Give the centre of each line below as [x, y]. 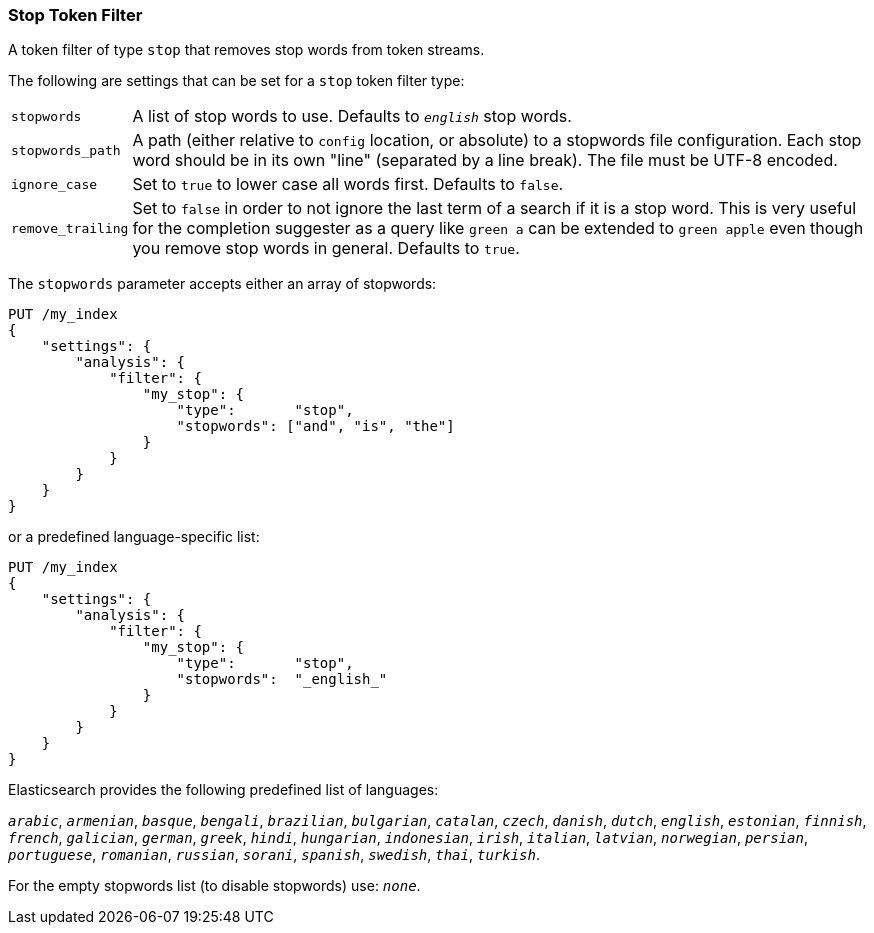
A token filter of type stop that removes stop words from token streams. [246, 50]
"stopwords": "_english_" [282, 679]
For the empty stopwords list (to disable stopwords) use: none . [214, 886]
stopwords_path [66, 150]
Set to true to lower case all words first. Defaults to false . [348, 184]
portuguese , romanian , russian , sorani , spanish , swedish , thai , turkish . [274, 855]
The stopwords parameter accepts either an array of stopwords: [222, 284]
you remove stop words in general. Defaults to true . [326, 248]
